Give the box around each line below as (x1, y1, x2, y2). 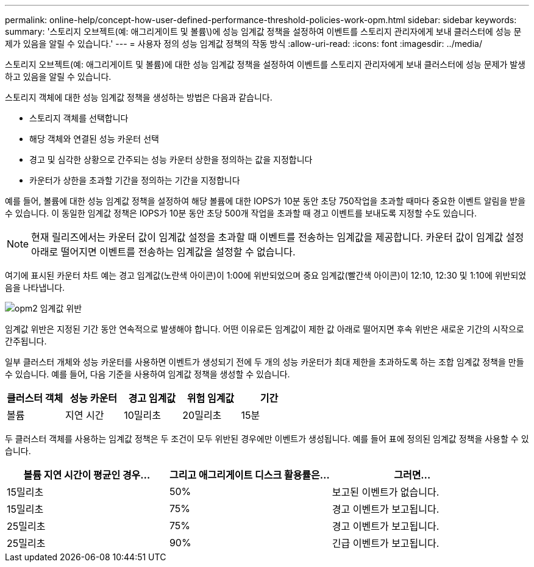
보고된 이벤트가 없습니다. (332, 486, 440, 498)
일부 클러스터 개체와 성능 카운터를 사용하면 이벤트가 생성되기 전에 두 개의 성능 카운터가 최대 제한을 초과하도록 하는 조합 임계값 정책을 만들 (5, 357, 524, 367)
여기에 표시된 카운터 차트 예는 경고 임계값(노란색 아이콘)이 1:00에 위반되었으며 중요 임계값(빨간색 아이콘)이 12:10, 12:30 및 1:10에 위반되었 (5, 270, 527, 280)
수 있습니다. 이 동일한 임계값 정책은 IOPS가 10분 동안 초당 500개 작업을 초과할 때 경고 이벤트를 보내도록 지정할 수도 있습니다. (5, 208, 477, 218)
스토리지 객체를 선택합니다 (29, 113, 129, 123)
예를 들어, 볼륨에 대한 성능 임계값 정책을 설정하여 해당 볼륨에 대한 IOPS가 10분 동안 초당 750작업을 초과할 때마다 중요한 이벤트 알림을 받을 (5, 196, 526, 206)
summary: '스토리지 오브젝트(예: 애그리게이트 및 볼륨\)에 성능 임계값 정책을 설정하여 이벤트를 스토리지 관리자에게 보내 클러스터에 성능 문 (5, 26, 522, 37)
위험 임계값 (187, 392, 235, 404)
